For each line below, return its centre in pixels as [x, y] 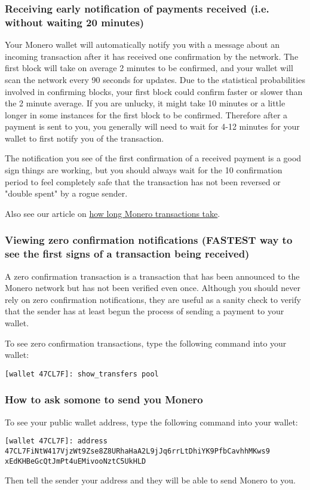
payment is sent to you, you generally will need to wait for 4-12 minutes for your [152, 126]
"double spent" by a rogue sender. [66, 193]
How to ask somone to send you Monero [104, 399]
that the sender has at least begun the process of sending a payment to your [145, 311]
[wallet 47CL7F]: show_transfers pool [82, 374]
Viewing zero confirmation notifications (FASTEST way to [149, 240]
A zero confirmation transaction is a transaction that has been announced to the [152, 276]
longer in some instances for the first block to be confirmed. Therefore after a [146, 114]
